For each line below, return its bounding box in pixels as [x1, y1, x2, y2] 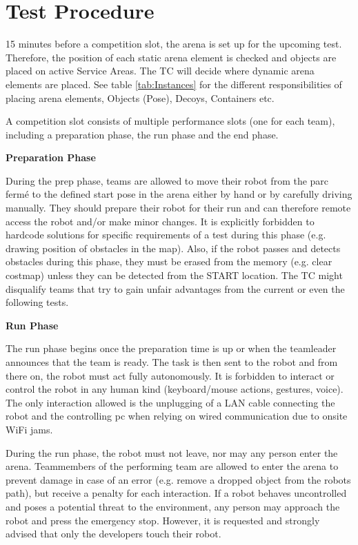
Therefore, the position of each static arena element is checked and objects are [6, 50, 337, 64]
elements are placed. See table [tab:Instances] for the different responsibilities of [6, 76, 342, 91]
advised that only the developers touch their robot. [6, 526, 221, 541]
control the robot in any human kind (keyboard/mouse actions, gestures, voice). [6, 382, 344, 396]
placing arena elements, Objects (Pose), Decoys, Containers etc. [6, 90, 275, 105]
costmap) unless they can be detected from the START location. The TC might [6, 268, 343, 282]
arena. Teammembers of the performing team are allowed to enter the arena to [6, 459, 339, 473]
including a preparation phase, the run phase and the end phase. [6, 127, 279, 141]
